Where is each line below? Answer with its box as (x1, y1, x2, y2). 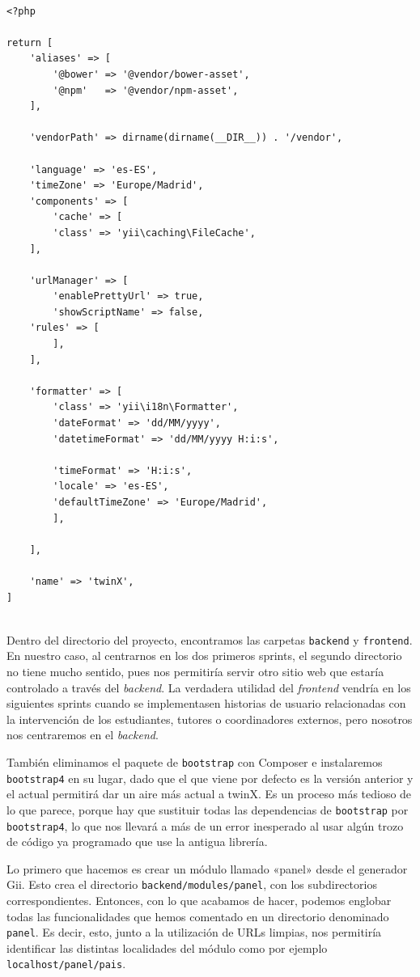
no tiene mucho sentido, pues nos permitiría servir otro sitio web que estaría (6, 663, 384, 679)
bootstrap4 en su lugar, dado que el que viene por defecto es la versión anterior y (6, 769, 414, 786)
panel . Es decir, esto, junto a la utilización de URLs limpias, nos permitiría (6, 924, 382, 941)
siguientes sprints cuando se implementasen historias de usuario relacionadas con (6, 695, 406, 712)
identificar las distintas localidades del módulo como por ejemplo (6, 939, 328, 956)
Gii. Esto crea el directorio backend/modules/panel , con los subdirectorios (6, 876, 377, 893)
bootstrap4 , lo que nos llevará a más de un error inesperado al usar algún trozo (6, 817, 404, 834)
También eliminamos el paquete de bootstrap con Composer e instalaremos (6, 753, 383, 770)
